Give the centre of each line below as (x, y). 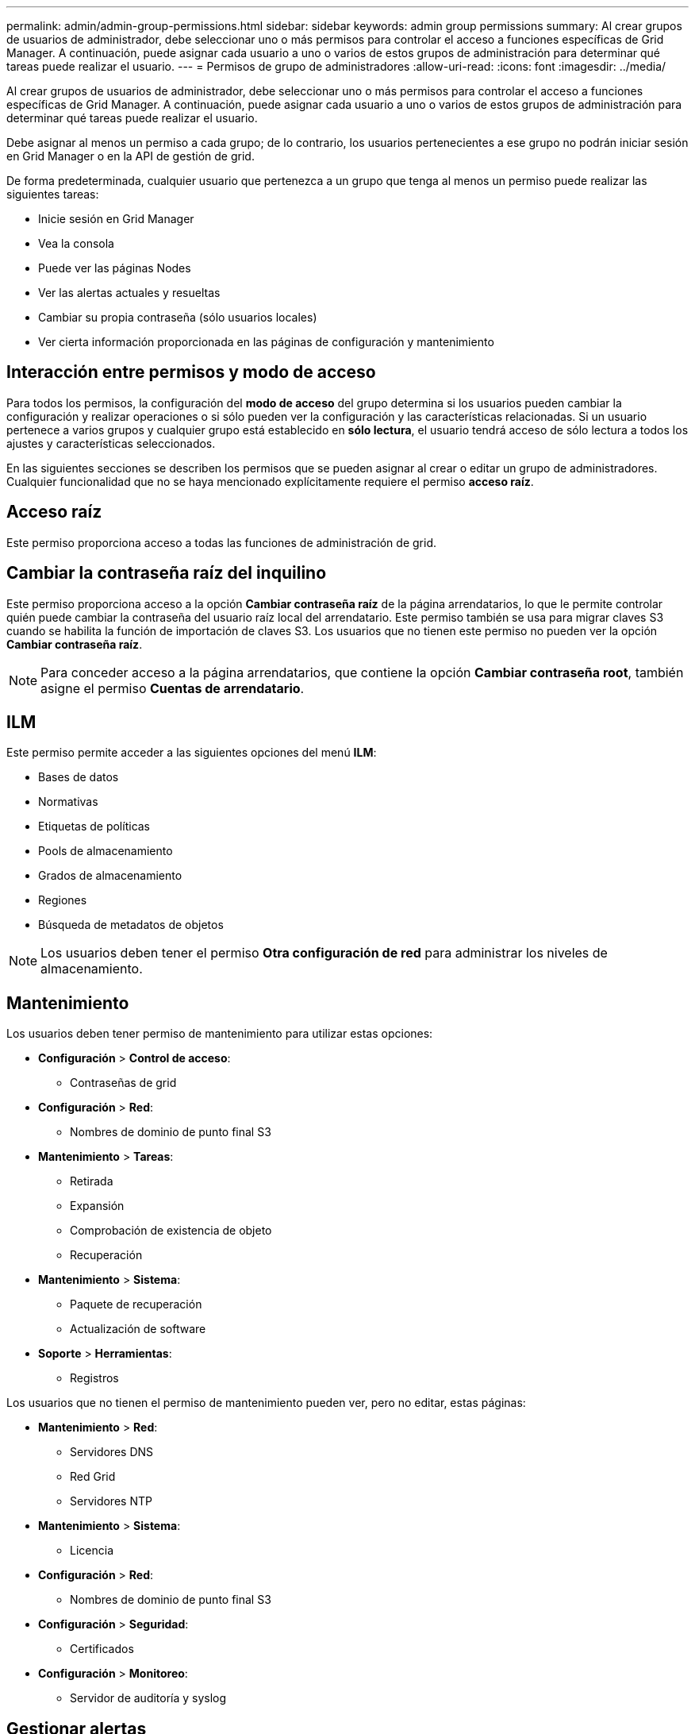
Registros (94, 1378)
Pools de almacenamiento (106, 851)
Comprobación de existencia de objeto (171, 1231)
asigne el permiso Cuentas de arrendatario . (173, 688)
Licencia (92, 1551)
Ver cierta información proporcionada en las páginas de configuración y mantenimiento (266, 342)
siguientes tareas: (53, 194)
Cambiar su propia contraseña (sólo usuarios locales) (178, 317)
